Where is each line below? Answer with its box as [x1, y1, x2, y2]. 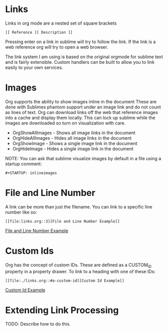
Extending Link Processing [5, 304, 119, 316]
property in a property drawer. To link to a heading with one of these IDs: [5, 268, 156, 274]
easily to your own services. [5, 64, 64, 70]
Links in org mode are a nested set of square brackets [5, 20, 117, 26]
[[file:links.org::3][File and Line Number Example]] [5, 218, 120, 224]
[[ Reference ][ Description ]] [5, 30, 73, 35]
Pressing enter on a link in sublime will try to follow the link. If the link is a [5, 39, 156, 45]
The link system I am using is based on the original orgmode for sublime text [5, 54, 163, 60]
